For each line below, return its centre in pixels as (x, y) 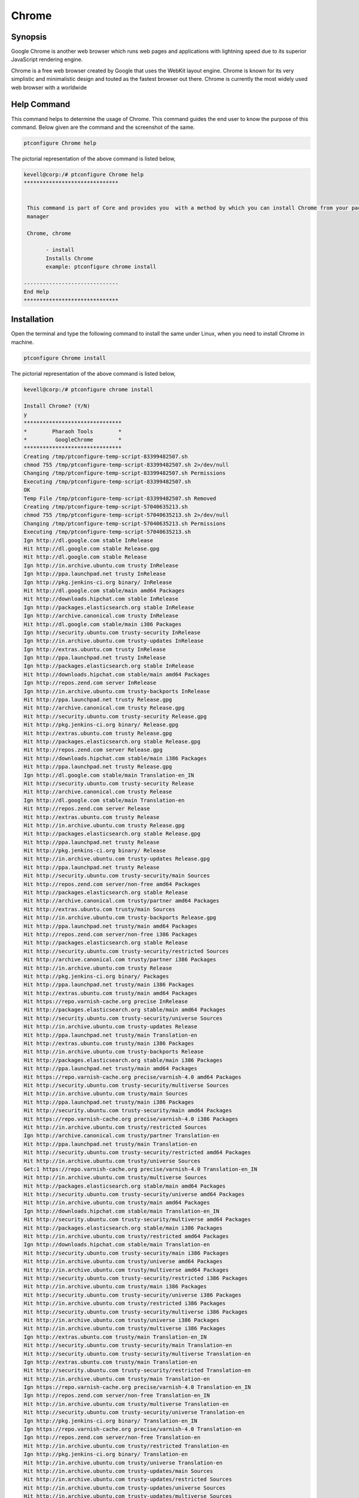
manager (38, 216)
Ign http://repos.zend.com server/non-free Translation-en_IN (117, 1396)
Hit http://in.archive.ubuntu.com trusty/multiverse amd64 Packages (126, 1270)
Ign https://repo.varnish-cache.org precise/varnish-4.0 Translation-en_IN (137, 1387)
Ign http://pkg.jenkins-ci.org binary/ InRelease (98, 582)
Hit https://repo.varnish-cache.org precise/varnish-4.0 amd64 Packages (133, 1077)
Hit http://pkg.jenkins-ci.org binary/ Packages (96, 976)
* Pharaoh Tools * (73, 431)
